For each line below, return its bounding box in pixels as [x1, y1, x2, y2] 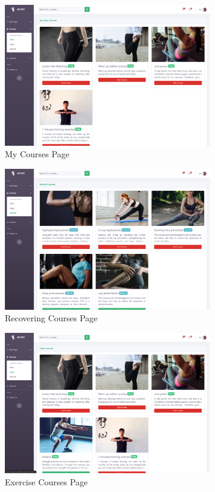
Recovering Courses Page [5, 312, 98, 324]
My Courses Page [5, 148, 70, 160]
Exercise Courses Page [5, 475, 88, 488]
